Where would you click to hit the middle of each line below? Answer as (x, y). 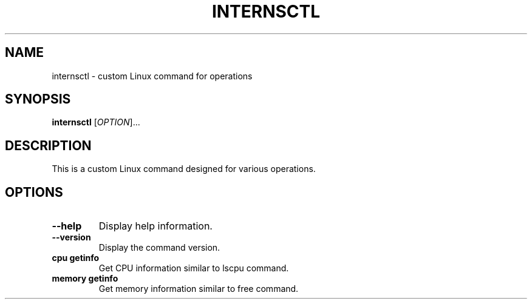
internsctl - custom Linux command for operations (152, 76)
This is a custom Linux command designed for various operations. (184, 169)
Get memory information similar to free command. (199, 289)
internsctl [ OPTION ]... (96, 122)
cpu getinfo (76, 258)
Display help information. (155, 226)
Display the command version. (159, 248)
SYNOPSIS (38, 99)
